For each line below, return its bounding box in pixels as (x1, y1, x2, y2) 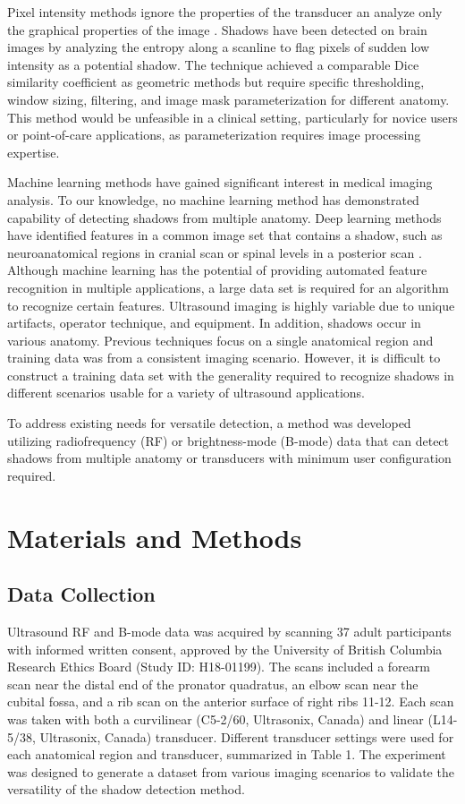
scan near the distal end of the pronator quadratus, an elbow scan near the (7, 674, 418, 693)
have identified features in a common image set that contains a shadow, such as (7, 226, 443, 244)
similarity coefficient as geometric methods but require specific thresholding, (7, 73, 425, 91)
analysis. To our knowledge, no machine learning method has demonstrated (7, 190, 419, 209)
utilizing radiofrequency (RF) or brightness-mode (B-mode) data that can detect (7, 431, 450, 449)
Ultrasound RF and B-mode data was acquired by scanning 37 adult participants (7, 622, 452, 641)
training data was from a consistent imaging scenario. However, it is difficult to (7, 348, 441, 367)
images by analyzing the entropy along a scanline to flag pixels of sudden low (7, 38, 430, 56)
